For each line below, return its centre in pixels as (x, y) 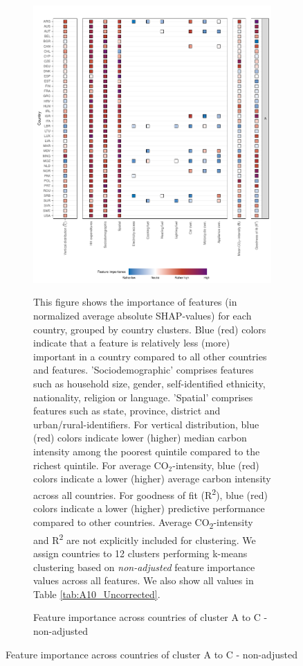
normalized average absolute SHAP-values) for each (143, 316)
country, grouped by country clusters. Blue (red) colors (150, 329)
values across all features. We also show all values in (144, 580)
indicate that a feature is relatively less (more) (132, 343)
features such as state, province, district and (127, 411)
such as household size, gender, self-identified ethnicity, (149, 383)
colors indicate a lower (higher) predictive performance (149, 508)
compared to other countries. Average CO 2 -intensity (143, 523)
